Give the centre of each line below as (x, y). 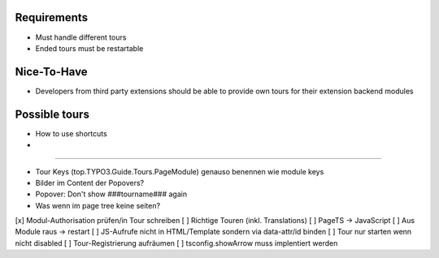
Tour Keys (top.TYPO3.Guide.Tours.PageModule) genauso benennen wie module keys (180, 171)
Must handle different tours (81, 37)
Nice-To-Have (52, 72)
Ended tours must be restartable (89, 48)
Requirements (52, 17)
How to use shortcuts (71, 133)
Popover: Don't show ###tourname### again (111, 194)
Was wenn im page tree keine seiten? (98, 205)
